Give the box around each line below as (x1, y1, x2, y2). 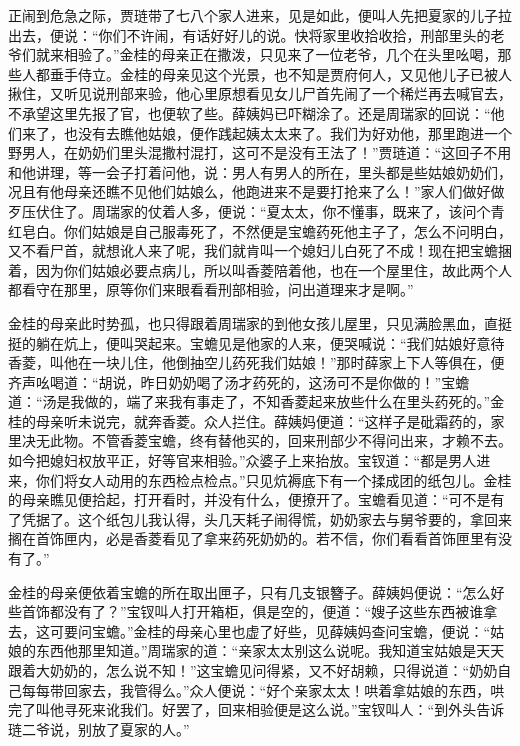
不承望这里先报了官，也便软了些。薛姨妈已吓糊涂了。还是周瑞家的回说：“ (8, 102, 491, 123)
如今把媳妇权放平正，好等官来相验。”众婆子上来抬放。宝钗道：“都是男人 (8, 450, 477, 471)
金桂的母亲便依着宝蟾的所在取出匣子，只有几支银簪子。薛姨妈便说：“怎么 (8, 581, 491, 602)
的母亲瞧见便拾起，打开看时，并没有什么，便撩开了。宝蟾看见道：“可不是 (8, 489, 491, 510)
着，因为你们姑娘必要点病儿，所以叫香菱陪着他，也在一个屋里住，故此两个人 (8, 259, 512, 280)
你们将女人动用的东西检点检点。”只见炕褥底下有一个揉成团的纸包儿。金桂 (35, 469, 512, 490)
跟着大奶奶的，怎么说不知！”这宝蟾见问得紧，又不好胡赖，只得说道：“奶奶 (8, 660, 498, 680)
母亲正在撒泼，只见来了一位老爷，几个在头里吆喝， (161, 44, 498, 65)
